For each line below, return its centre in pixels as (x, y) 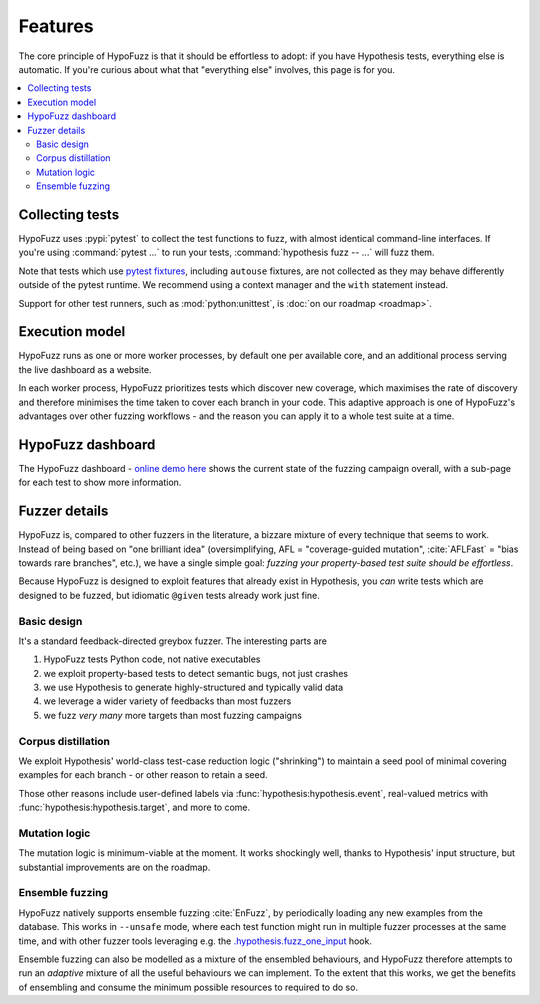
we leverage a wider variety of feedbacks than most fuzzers (167, 701)
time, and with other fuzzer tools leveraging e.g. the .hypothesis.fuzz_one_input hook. (195, 941)
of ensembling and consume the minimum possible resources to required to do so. (188, 987)
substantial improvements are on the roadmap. (114, 867)
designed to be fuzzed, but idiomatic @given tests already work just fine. (169, 595)
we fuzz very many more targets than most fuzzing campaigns (172, 715)
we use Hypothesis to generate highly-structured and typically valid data (193, 687)
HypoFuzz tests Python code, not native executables (152, 659)
